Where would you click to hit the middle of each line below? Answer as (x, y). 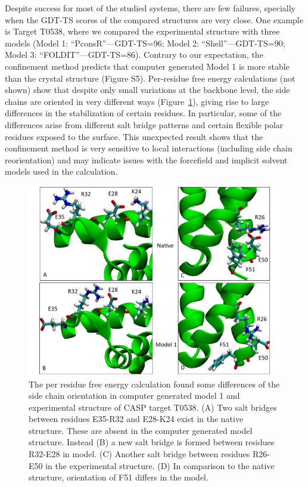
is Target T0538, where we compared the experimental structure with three (142, 31)
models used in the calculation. (61, 171)
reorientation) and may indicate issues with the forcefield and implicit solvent (146, 159)
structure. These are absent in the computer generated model (141, 430)
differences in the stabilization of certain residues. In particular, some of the (143, 113)
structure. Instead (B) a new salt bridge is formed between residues (152, 442)
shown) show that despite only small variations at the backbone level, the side (147, 90)
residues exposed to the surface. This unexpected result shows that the (134, 136)
